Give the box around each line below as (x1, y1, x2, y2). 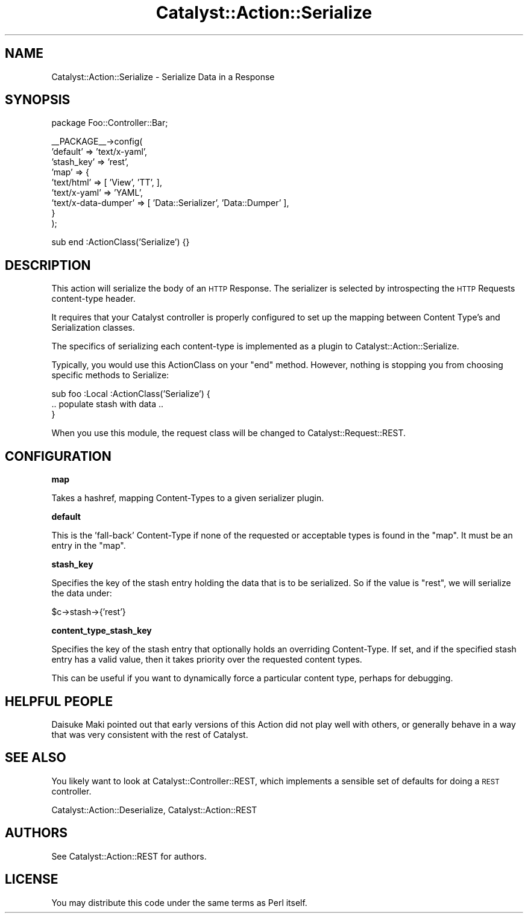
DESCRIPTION (5, 257, 91, 273)
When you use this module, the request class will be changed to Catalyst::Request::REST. (51, 428, 406, 439)
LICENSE (5, 872, 58, 887)
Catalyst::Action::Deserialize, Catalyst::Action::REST (51, 804, 257, 815)
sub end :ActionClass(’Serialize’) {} (51, 237, 190, 248)
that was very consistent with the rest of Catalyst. (51, 729, 248, 740)
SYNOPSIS (5, 92, 71, 108)
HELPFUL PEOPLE (5, 693, 113, 709)
